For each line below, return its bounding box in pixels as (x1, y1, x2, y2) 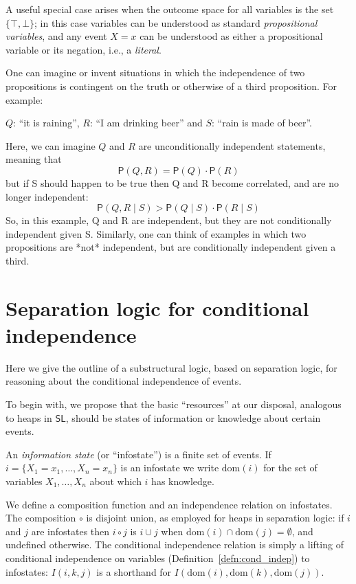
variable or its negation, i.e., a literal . (5, 42, 162, 56)
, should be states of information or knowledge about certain (65, 410, 321, 425)
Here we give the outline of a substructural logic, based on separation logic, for (5, 360, 337, 374)
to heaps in (5, 410, 52, 425)
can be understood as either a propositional (140, 29, 323, 43)
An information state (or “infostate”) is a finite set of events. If (5, 447, 271, 461)
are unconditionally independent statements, (138, 138, 326, 153)
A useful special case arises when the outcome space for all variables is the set (5, 2, 334, 16)
